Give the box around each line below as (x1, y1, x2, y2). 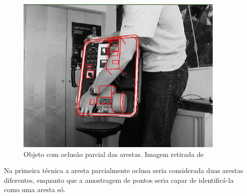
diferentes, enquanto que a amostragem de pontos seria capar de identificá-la (4, 174, 234, 185)
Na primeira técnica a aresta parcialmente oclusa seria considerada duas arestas (4, 165, 244, 175)
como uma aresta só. (4, 184, 66, 195)
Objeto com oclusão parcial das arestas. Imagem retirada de (24, 149, 204, 159)
